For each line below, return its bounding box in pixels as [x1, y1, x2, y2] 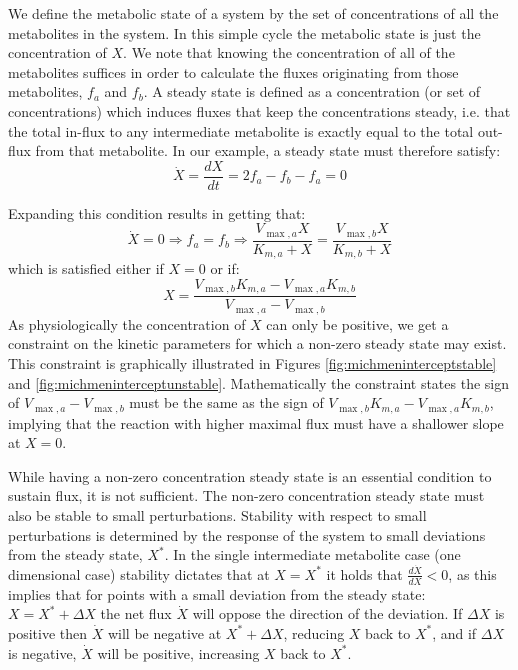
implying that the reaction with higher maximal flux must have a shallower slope [8, 412, 504, 433]
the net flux [100, 603, 172, 624]
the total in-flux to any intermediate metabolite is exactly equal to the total [8, 120, 474, 141]
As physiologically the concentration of [8, 313, 246, 334]
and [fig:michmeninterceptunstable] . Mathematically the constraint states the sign [8, 372, 509, 393]
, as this [448, 563, 497, 584]
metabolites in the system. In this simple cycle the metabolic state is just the [8, 22, 481, 43]
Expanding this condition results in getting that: [8, 202, 306, 223]
